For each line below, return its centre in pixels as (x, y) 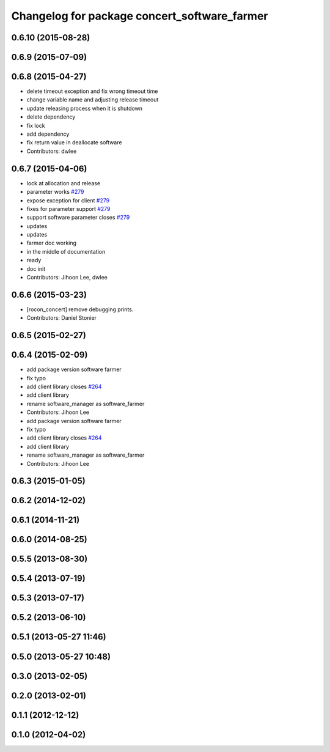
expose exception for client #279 (68, 200)
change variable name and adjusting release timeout (93, 100)
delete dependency (51, 117)
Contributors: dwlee (52, 151)
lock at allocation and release (64, 183)
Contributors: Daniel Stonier (62, 318)
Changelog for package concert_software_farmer (140, 16)
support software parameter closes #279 (78, 218)
